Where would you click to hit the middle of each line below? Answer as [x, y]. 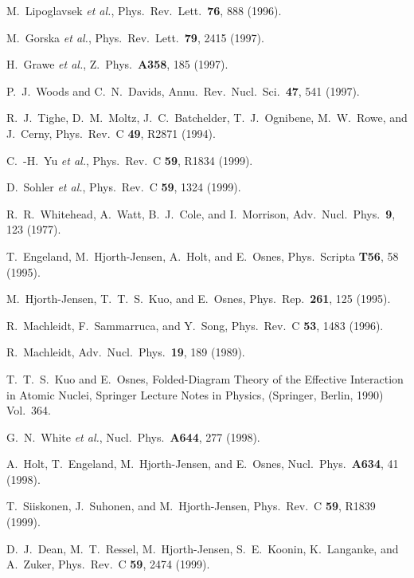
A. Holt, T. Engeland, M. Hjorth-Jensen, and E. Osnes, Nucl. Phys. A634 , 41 [203, 464]
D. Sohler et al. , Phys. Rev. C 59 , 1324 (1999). [124, 187]
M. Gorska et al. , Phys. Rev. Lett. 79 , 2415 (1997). [135, 37]
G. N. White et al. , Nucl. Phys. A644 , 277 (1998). [133, 436]
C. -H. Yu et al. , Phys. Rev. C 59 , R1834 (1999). [130, 160]
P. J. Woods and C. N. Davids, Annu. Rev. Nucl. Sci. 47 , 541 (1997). [183, 90]
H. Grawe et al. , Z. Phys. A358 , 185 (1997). [117, 64]
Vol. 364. [29, 410]
